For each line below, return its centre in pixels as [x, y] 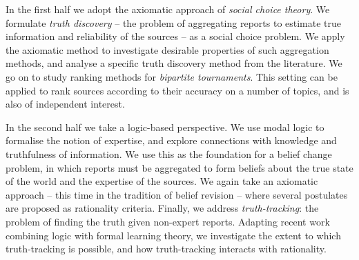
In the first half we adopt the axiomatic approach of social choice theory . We [168, 9]
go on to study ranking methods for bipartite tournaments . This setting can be [172, 76]
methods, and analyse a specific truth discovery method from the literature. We [174, 63]
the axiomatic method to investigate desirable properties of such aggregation [167, 49]
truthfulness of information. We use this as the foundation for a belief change [169, 153]
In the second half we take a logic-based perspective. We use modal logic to [165, 127]
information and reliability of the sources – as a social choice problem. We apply [175, 36]
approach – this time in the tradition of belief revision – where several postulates [177, 194]
